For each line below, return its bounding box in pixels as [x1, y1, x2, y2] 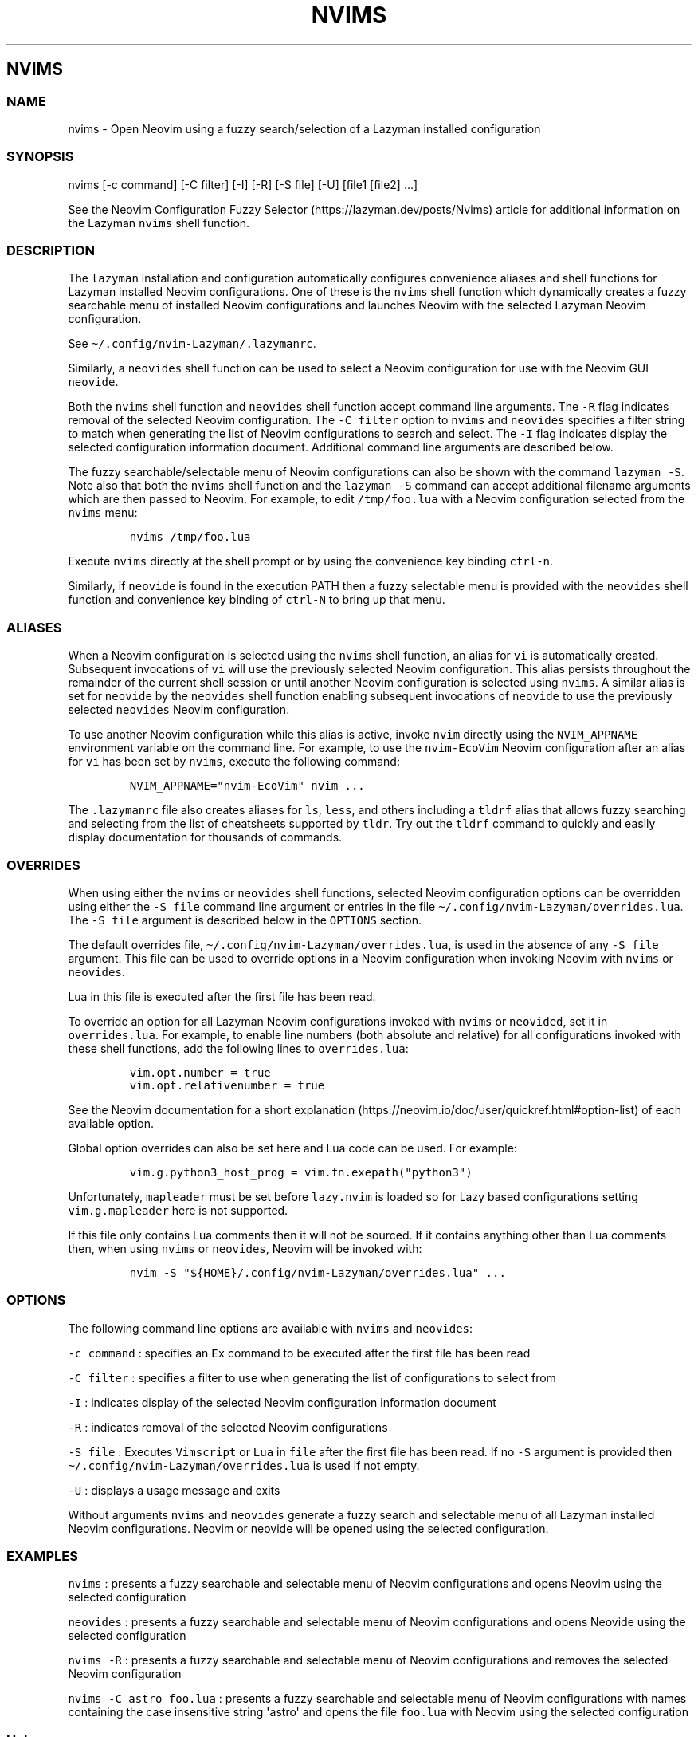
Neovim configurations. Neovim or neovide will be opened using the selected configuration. [68, 1521, 549, 1535]
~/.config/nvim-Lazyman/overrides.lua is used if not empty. [68, 1458, 420, 1472]
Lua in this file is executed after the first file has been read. [68, 989, 376, 1003]
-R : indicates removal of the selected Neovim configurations [68, 1420, 388, 1434]
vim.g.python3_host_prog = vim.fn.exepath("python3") [129, 1165, 473, 1179]
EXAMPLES [6, 1548, 78, 1565]
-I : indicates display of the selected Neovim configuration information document [68, 1395, 496, 1409]
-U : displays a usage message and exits [68, 1483, 280, 1497]
